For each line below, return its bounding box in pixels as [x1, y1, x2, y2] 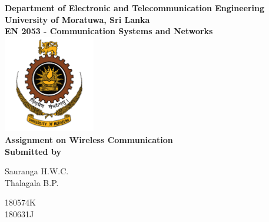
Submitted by [5, 145, 61, 157]
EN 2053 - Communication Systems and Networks [5, 25, 213, 37]
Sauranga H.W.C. [5, 165, 69, 177]
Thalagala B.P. [5, 176, 59, 188]
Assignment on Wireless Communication [5, 133, 173, 145]
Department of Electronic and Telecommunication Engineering [5, 2, 265, 14]
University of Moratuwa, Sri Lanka [5, 13, 150, 25]
